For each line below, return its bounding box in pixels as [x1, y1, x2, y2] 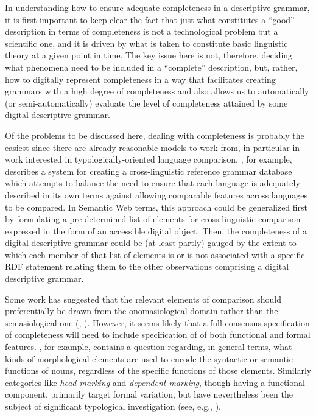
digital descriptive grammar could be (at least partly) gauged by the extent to [5, 236, 297, 249]
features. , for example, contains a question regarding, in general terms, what [5, 340, 292, 353]
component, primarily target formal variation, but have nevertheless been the [5, 388, 293, 401]
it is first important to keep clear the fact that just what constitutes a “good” [5, 13, 295, 26]
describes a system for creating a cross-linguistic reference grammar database [5, 164, 292, 177]
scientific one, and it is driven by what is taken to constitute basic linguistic [5, 37, 288, 49]
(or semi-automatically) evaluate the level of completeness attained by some [5, 96, 288, 109]
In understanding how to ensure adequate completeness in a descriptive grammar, [5, 1, 310, 13]
